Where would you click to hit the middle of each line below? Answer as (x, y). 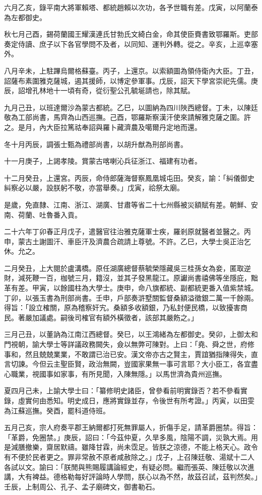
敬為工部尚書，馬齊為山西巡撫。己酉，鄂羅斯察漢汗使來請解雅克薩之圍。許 (127, 117)
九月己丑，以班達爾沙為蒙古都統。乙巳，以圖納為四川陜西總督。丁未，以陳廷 (131, 107)
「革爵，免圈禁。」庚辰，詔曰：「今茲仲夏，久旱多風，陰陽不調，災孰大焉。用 (131, 437)
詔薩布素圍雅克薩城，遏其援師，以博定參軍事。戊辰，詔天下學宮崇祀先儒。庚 (131, 80)
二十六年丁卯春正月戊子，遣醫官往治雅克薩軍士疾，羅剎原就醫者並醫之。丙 (127, 231)
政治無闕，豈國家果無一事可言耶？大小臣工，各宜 (170, 364)
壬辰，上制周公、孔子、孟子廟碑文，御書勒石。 (82, 486)
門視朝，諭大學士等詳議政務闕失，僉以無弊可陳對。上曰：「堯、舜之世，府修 (129, 344)
